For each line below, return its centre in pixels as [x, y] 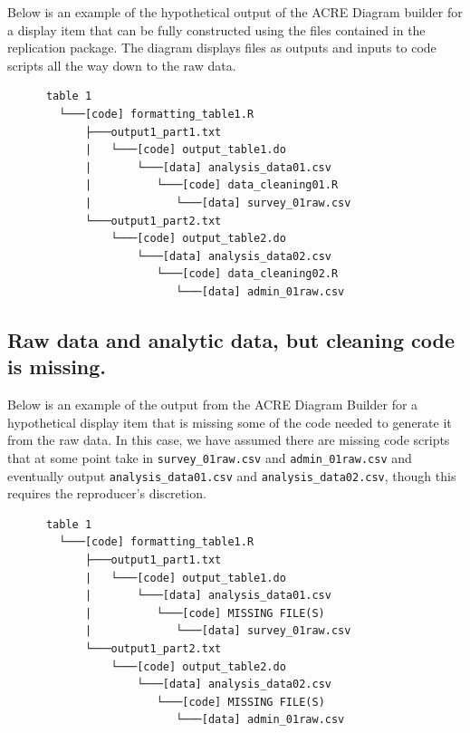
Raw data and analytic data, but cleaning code [231, 339]
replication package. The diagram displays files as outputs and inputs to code [222, 48]
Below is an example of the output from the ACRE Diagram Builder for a [213, 405]
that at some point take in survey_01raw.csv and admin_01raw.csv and [210, 457]
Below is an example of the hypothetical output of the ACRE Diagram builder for [235, 12]
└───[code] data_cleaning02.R [247, 274]
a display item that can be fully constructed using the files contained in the [216, 29]
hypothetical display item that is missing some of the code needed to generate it [230, 422]
